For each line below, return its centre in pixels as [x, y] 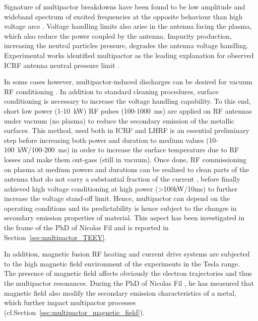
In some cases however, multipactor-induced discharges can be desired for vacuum [128, 82]
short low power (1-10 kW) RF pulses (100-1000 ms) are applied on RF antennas [128, 110]
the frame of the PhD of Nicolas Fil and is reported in [86, 227]
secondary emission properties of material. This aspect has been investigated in [124, 218]
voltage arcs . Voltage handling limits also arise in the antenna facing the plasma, [128, 26]
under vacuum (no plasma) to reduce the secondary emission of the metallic [119, 120]
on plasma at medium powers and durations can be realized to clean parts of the [127, 169]
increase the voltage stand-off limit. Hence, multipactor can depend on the [117, 198]
